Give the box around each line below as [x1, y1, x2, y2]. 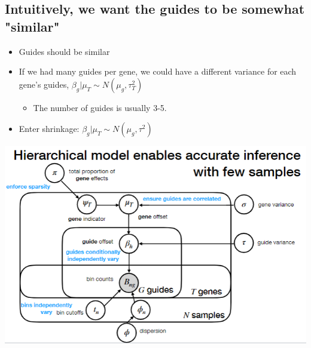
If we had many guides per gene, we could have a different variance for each [19, 65, 297, 78]
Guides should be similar [19, 45, 110, 57]
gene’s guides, [19, 78, 69, 90]
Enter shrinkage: [19, 122, 80, 135]
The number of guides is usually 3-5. [33, 101, 167, 113]
